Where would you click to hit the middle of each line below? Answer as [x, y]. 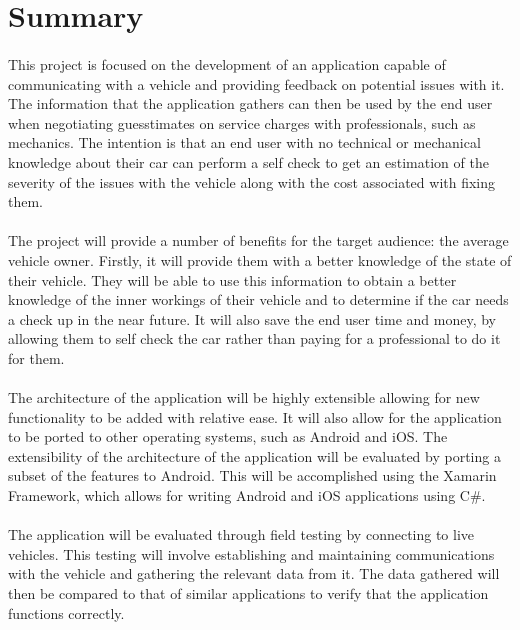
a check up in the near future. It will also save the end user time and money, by [252, 318]
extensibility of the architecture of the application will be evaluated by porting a [254, 455]
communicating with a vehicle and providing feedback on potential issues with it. [256, 83]
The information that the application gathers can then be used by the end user [250, 103]
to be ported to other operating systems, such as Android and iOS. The [228, 436]
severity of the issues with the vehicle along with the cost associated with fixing [252, 181]
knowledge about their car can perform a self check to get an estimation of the [248, 161]
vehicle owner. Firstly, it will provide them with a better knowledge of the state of [260, 259]
